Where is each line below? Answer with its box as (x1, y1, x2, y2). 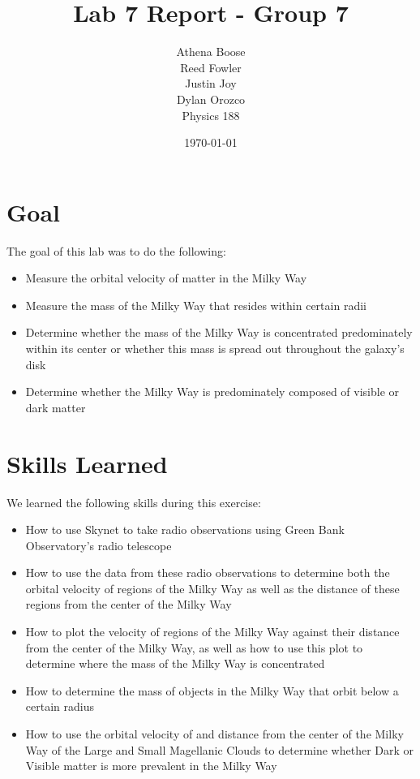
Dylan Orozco (176, 90, 246, 107)
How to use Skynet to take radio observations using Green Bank (25, 521, 345, 538)
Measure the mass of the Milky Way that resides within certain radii (25, 296, 366, 313)
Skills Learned (6, 446, 168, 480)
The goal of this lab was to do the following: (6, 242, 226, 259)
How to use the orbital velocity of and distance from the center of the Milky (25, 725, 404, 742)
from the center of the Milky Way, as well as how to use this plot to (25, 639, 363, 656)
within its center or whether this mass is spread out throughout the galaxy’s (25, 340, 405, 356)
